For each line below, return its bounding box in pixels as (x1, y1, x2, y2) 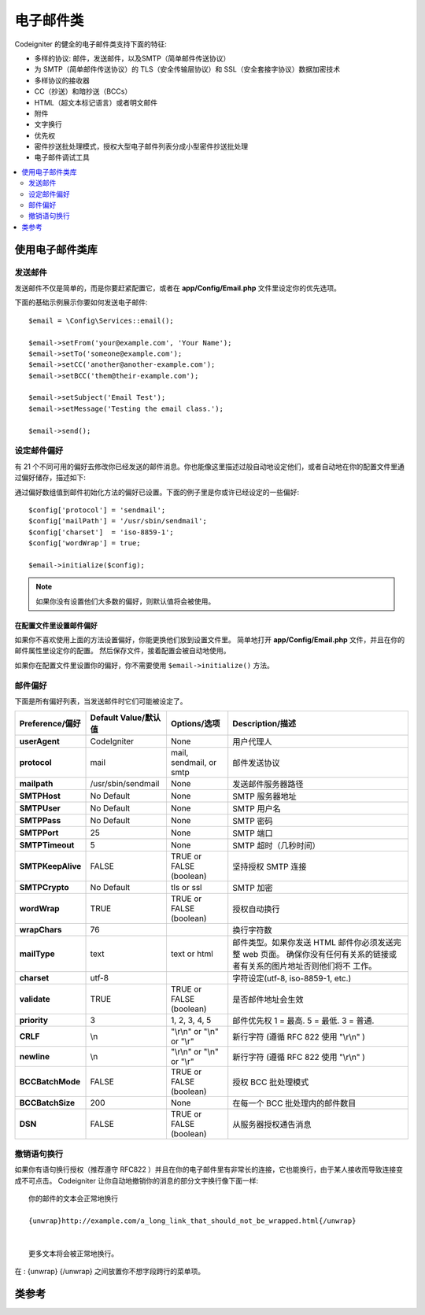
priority (19, 1015, 49, 1026)
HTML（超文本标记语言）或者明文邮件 (34, 98, 158, 107)
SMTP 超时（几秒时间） (232, 840, 320, 851)
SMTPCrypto (19, 882, 69, 893)
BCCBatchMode (19, 1077, 81, 1088)
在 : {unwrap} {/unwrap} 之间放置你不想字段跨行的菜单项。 (14, 1267, 205, 1276)
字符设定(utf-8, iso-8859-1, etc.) (232, 973, 352, 984)
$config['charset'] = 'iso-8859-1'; (28, 527, 175, 537)
